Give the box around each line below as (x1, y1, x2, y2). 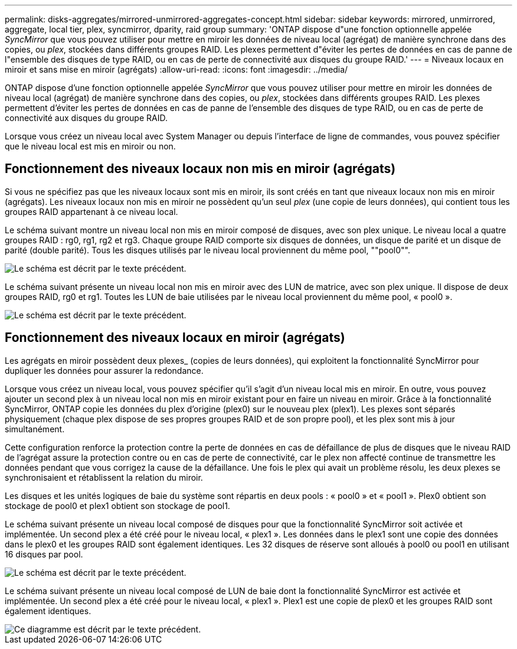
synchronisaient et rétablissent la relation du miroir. (5, 472, 203, 482)
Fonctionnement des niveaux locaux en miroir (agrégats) (5, 330, 345, 345)
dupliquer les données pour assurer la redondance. (5, 365, 204, 376)
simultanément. (5, 423, 65, 434)
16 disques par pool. (5, 549, 83, 559)
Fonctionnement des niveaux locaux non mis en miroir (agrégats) (5, 161, 396, 177)
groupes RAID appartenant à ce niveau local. (5, 206, 178, 217)
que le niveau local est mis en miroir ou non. (5, 141, 176, 151)
